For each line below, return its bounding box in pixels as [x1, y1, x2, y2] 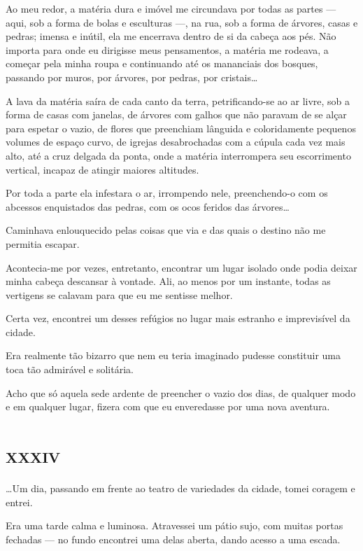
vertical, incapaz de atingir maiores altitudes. [6, 162, 199, 176]
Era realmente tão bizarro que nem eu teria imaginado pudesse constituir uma [6, 348, 341, 363]
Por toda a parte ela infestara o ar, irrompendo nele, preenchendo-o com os [6, 186, 328, 200]
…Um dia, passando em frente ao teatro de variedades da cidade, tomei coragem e [6, 480, 355, 495]
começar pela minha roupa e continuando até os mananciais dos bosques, [6, 56, 318, 71]
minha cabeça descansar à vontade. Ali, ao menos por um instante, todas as [6, 274, 331, 288]
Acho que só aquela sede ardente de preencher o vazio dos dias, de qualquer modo [6, 385, 356, 400]
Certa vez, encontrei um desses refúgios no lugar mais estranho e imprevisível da [6, 311, 350, 326]
